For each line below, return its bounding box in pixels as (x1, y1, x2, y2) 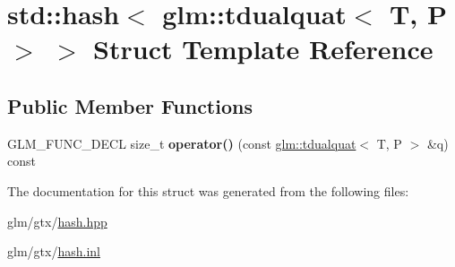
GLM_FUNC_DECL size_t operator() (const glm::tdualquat (7, 133, 356, 152)
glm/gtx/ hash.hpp (7, 211, 107, 230)
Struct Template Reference (93, 30, 434, 67)
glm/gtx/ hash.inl (7, 242, 100, 261)
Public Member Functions (7, 91, 253, 119)
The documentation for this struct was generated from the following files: (7, 181, 409, 200)
